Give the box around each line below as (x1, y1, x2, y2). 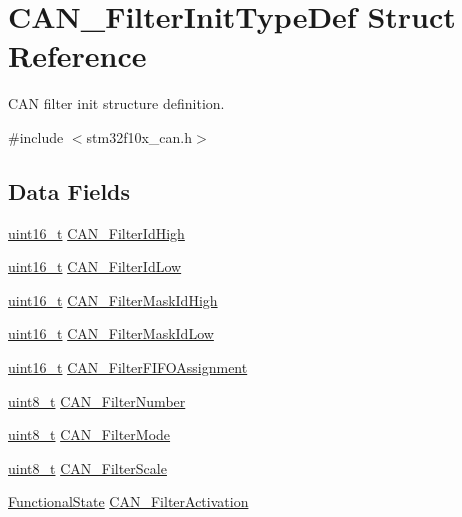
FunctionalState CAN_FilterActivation (8, 491, 249, 512)
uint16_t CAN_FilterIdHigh (8, 222, 185, 243)
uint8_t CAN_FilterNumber (8, 390, 186, 411)
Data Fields (8, 175, 131, 206)
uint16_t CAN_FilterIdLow (8, 256, 182, 277)
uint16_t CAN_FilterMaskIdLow (8, 323, 214, 344)
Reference (8, 35, 147, 76)
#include (8, 126, 64, 147)
